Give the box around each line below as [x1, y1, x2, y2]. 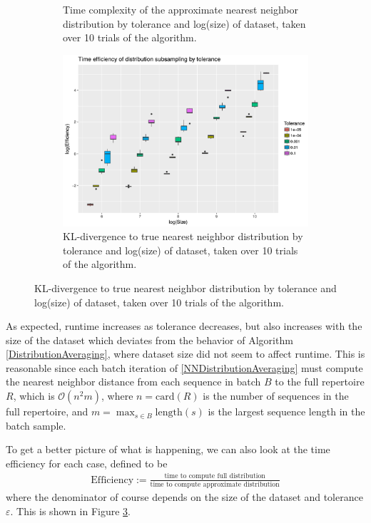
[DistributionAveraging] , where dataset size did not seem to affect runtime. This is [6, 346, 365, 361]
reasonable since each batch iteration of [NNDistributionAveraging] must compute [6, 360, 363, 375]
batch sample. [6, 418, 66, 433]
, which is [13, 388, 55, 403]
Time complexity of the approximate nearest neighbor [63, 2, 298, 16]
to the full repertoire [275, 374, 365, 389]
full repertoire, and [6, 404, 88, 419]
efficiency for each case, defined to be [6, 455, 168, 470]
